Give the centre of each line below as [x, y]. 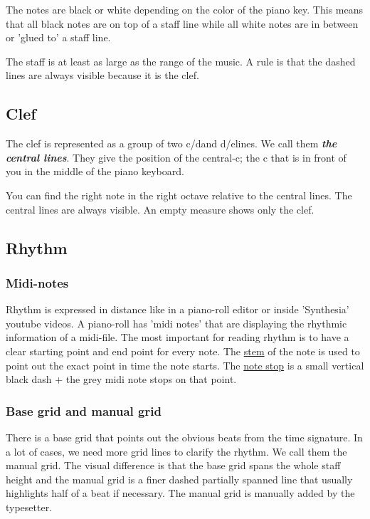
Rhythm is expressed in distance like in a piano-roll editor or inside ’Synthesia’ [178, 309]
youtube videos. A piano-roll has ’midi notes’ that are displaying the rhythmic [176, 323]
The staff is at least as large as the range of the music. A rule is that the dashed [181, 61]
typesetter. [29, 507]
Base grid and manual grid [84, 410]
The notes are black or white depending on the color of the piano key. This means [184, 9]
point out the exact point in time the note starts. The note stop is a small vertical [185, 365]
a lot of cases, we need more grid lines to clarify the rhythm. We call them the [176, 451]
